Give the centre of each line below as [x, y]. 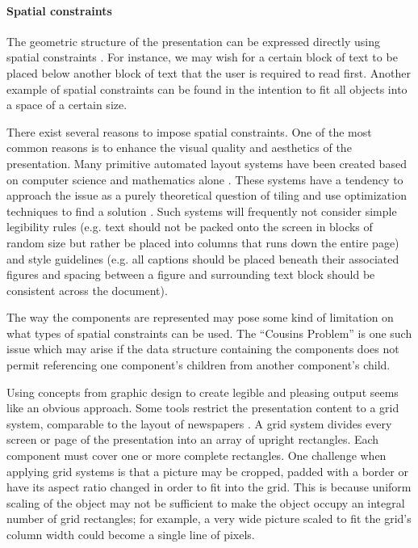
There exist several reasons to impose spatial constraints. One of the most [189, 131]
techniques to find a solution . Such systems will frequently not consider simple [202, 211]
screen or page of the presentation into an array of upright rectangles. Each [193, 439]
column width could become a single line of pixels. [131, 535]
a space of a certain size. [67, 105]
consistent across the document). [87, 290]
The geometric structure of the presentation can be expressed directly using [193, 41]
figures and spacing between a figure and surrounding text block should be [191, 274]
